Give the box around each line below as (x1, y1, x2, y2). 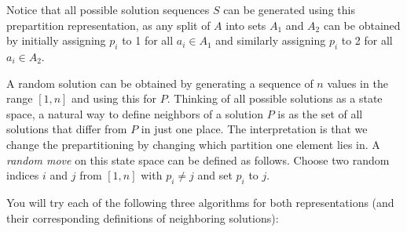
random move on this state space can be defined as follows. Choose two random (6, 151, 390, 168)
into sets (225, 16, 266, 33)
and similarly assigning (215, 32, 326, 49)
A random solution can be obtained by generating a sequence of (6, 74, 313, 91)
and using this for (71, 90, 157, 107)
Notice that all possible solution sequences (6, 2, 210, 17)
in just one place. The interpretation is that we (141, 121, 368, 137)
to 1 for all (122, 32, 174, 49)
